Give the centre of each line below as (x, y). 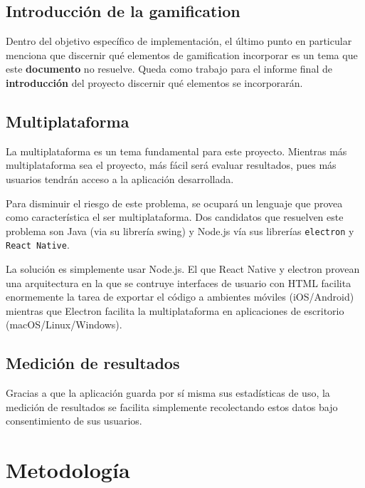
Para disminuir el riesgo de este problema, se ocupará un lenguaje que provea (174, 203)
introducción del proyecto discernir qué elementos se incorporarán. (154, 82)
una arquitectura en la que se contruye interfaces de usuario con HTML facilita (179, 282)
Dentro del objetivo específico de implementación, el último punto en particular (179, 41)
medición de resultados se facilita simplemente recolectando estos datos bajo (172, 406)
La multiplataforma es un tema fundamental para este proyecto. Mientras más (176, 151)
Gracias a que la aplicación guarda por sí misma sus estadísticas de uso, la (168, 393)
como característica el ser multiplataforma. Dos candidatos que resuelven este (175, 217)
